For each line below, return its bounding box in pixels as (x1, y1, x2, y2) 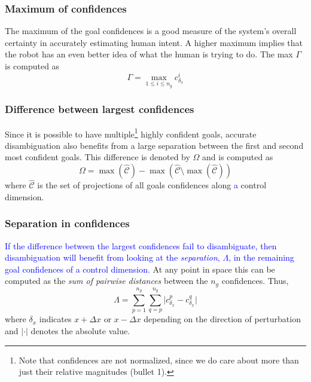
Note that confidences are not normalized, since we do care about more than (19, 353, 299, 366)
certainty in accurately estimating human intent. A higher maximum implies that (5, 36, 303, 48)
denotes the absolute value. (31, 324, 130, 337)
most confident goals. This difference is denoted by (5, 151, 190, 163)
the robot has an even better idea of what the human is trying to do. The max (5, 48, 293, 60)
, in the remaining (228, 251, 294, 264)
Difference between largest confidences (5, 102, 194, 117)
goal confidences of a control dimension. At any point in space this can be (5, 262, 275, 275)
